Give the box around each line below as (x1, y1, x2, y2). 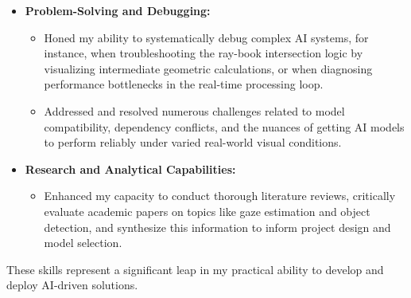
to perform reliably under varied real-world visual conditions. (44, 134, 342, 151)
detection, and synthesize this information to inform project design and (44, 218, 391, 235)
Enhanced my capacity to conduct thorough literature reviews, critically (44, 187, 396, 204)
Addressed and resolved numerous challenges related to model (44, 102, 345, 119)
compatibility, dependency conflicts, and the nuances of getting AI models (44, 118, 405, 135)
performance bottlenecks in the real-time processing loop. (44, 76, 324, 92)
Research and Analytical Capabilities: (25, 160, 236, 177)
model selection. (44, 234, 122, 251)
